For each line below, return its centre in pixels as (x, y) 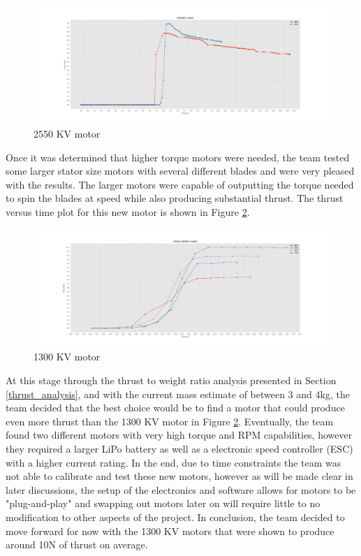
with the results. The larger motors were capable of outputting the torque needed (180, 184)
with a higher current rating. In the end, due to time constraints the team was (174, 462)
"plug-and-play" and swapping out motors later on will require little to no (163, 503)
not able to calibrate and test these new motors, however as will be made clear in (179, 476)
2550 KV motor (67, 133)
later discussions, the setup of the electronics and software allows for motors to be (181, 489)
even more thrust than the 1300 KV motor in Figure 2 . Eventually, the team (170, 421)
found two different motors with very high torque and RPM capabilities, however (179, 435)
